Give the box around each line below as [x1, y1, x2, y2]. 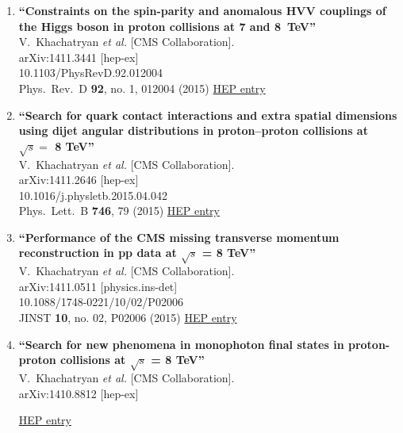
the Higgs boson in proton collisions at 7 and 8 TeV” [18, 17, 317, 34]
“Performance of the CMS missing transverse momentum [18, 228, 340, 245]
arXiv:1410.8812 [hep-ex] [18, 385, 139, 401]
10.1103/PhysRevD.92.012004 [18, 64, 163, 81]
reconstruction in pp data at [18, 244, 177, 261]
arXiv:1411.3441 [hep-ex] [18, 48, 139, 65]
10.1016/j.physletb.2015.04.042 [18, 186, 167, 203]
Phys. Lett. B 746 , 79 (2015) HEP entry [18, 202, 220, 219]
